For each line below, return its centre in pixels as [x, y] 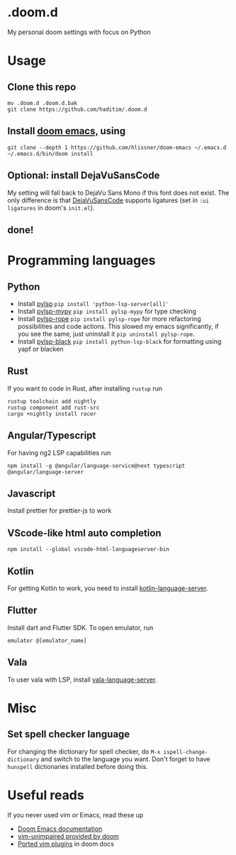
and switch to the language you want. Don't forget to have [125, 759]
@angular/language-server [45, 472]
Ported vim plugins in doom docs [66, 844]
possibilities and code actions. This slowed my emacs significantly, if [118, 326]
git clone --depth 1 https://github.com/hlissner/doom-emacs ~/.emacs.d [117, 147]
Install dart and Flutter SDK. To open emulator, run [80, 627]
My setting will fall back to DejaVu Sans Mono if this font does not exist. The [118, 192]
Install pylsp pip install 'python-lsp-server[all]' [93, 303]
